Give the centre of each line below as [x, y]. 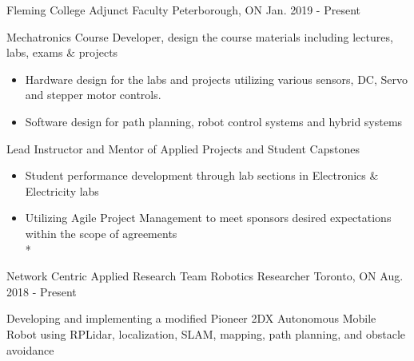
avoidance [30, 349]
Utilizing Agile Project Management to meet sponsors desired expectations [208, 218]
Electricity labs [62, 190]
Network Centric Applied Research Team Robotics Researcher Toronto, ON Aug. [205, 276]
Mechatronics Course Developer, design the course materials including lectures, [200, 36]
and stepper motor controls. [93, 95]
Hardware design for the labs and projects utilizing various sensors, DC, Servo [216, 79]
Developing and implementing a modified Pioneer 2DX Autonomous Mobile [191, 318]
